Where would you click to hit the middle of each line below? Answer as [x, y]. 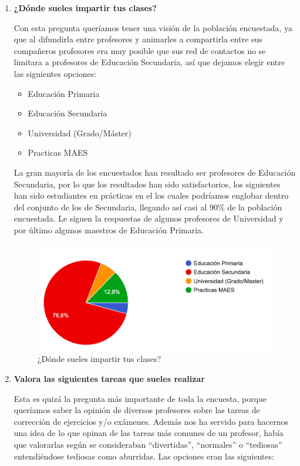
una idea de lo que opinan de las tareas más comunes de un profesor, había [149, 433]
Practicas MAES [58, 152]
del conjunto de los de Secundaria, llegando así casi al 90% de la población [148, 207]
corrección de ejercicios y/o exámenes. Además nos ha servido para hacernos [151, 421]
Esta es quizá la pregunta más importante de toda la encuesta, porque [140, 398]
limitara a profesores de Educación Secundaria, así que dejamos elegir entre [149, 62]
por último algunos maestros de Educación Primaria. [109, 229]
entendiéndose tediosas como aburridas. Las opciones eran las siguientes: [144, 456]
